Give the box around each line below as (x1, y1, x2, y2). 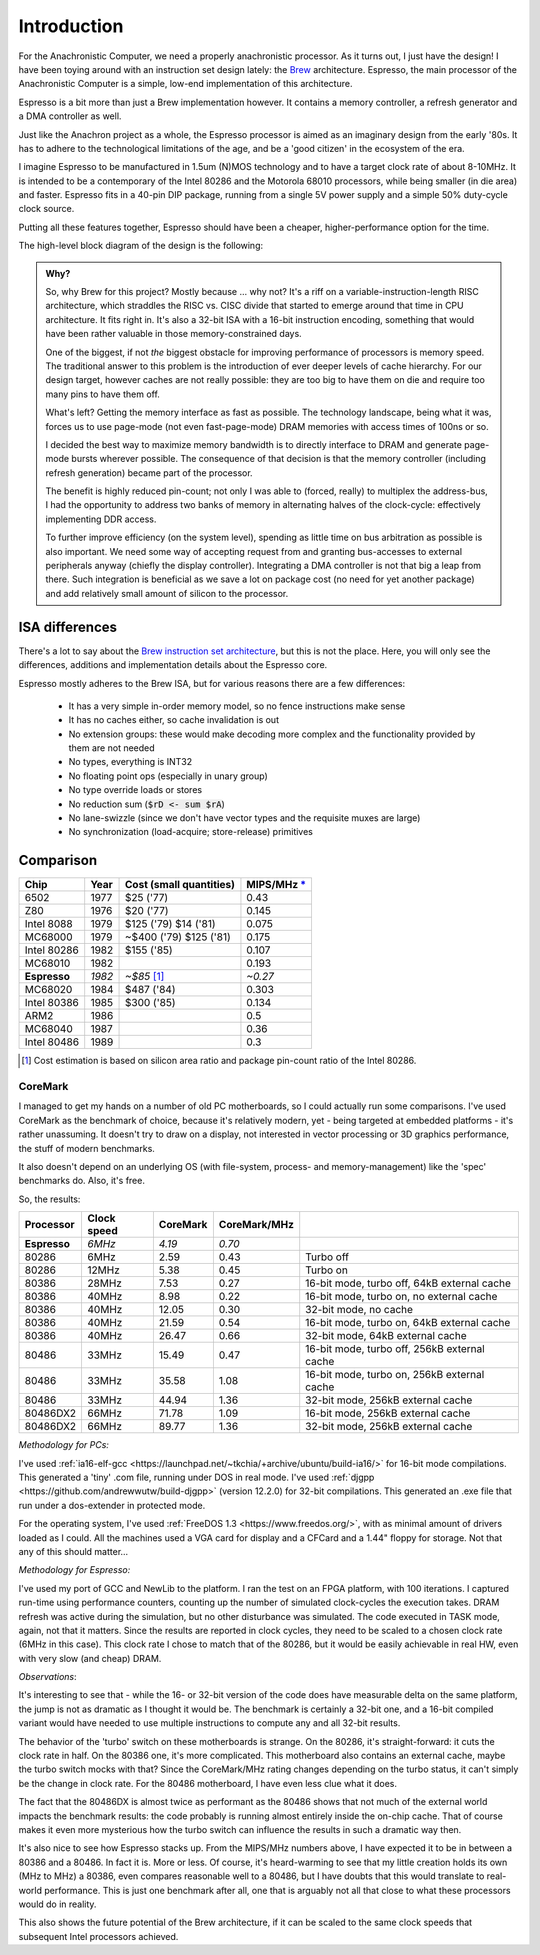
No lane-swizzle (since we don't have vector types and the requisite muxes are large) (68, 812, 421, 824)
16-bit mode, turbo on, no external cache (305, 1290, 498, 1304)
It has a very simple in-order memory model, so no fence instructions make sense (68, 700, 406, 712)
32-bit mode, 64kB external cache (305, 1329, 467, 1343)
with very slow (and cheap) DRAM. (18, 1652, 162, 1664)
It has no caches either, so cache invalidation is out (68, 714, 280, 726)
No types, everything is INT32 (68, 756, 193, 768)
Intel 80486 (24, 1035, 80, 1049)
